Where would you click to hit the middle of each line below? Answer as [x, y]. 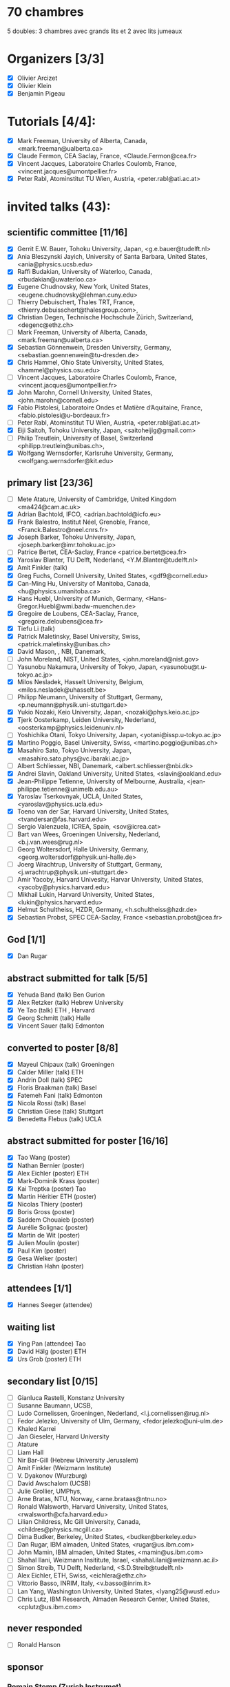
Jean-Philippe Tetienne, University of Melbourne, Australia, [101, 781]
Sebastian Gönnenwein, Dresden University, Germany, [94, 347]
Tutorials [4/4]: [52, 122]
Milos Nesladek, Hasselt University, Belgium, [81, 682]
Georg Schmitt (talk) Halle [54, 1018]
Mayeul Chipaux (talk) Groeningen [66, 1065]
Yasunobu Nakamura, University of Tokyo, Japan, [87, 667]
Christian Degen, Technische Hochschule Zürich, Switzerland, [105, 317]
